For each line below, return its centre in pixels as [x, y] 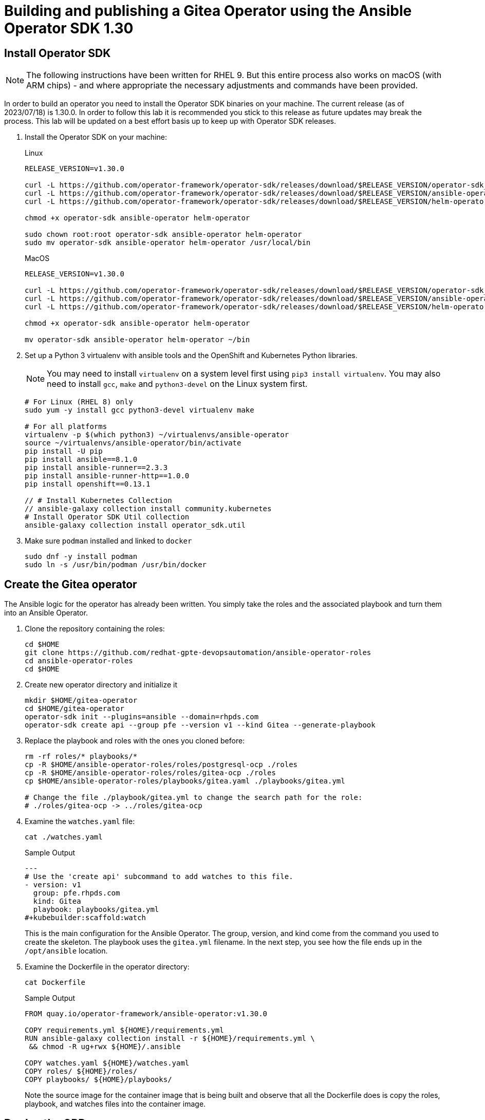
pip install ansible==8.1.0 [81, 460]
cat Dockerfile [55, 983]
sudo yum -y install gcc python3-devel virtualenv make [139, 410]
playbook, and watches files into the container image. [115, 1104]
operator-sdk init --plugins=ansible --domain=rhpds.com [142, 717]
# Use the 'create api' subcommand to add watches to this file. [159, 877]
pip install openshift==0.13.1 [88, 484]
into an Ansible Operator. [46, 613]
